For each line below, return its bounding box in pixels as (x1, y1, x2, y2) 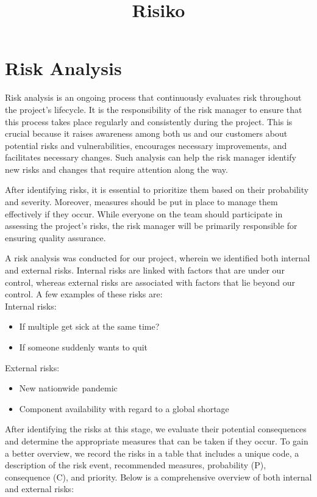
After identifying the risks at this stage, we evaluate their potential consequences (5, 423, 307, 435)
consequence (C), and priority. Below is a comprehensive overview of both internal (5, 470, 312, 483)
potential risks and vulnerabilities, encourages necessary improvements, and (5, 139, 287, 151)
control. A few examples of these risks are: (5, 288, 163, 300)
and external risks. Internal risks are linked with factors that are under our (5, 264, 285, 277)
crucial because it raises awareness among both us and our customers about (5, 127, 288, 140)
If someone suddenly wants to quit (19, 341, 148, 353)
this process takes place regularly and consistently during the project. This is (5, 115, 293, 128)
